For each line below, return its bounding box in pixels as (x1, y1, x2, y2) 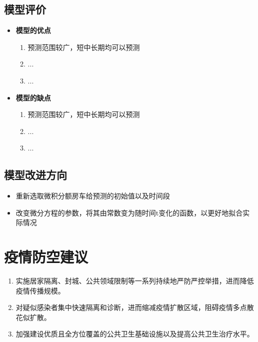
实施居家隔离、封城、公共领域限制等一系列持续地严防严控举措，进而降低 (15, 275, 254, 286)
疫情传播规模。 (15, 285, 65, 295)
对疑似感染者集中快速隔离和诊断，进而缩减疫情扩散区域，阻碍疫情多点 (15, 302, 247, 312)
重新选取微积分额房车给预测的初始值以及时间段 (15, 190, 170, 201)
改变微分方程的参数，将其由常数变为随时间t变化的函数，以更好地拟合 (15, 207, 243, 217)
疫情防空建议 (4, 246, 88, 267)
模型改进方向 (4, 167, 67, 182)
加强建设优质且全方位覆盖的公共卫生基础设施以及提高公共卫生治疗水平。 (15, 328, 254, 339)
